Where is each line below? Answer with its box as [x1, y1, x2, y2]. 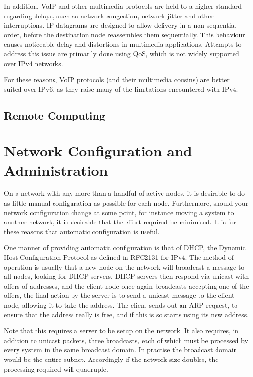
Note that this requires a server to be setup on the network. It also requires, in [4, 326, 239, 336]
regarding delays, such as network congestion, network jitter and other [4, 10, 214, 20]
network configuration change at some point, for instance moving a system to [4, 207, 234, 217]
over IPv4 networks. [4, 58, 63, 68]
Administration [4, 160, 108, 180]
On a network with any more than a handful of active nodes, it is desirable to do [4, 188, 245, 198]
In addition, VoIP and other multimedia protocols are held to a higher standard [4, 1, 242, 11]
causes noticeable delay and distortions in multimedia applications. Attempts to [4, 39, 242, 49]
